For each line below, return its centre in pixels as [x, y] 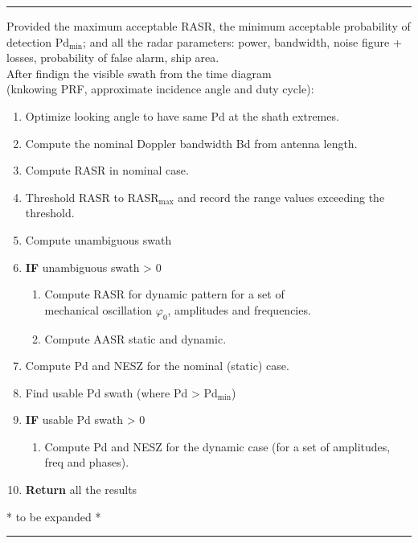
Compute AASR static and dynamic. [135, 338]
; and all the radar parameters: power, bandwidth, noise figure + [242, 41]
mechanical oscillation [98, 309]
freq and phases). [87, 462]
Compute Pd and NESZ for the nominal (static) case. [157, 366]
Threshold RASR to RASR [92, 197]
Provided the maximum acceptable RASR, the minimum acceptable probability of [209, 26]
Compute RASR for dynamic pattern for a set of [164, 294]
